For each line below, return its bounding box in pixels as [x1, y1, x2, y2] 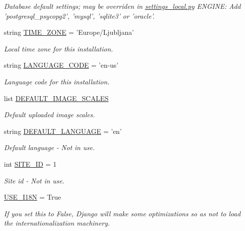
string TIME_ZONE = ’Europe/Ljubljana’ [4, 27, 134, 37]
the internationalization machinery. [4, 218, 110, 228]
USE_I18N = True [4, 192, 61, 202]
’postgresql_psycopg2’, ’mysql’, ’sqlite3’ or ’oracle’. [4, 10, 155, 21]
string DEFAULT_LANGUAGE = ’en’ [4, 126, 122, 136]
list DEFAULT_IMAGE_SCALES [4, 93, 109, 103]
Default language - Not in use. [4, 142, 95, 153]
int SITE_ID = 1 [4, 158, 57, 169]
